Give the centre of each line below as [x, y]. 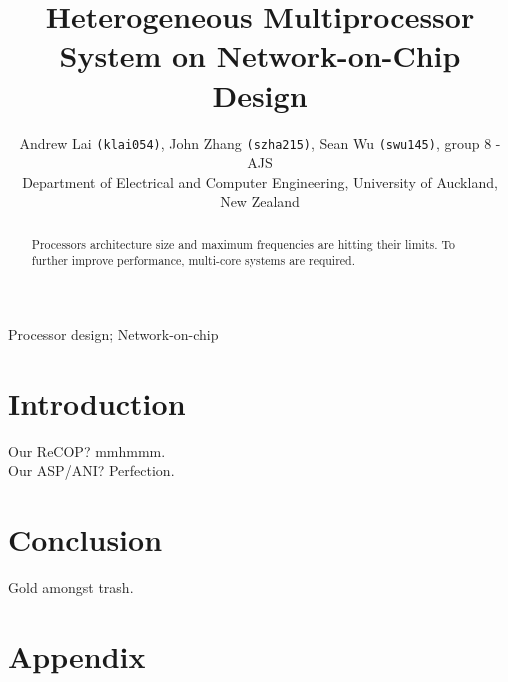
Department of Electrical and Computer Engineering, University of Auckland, [260, 181]
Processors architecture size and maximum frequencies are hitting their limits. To [243, 243]
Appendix [77, 655]
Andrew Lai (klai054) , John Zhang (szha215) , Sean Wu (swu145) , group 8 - [260, 142]
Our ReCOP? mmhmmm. [87, 450]
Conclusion [85, 539]
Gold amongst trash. [71, 587]
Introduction [97, 402]
